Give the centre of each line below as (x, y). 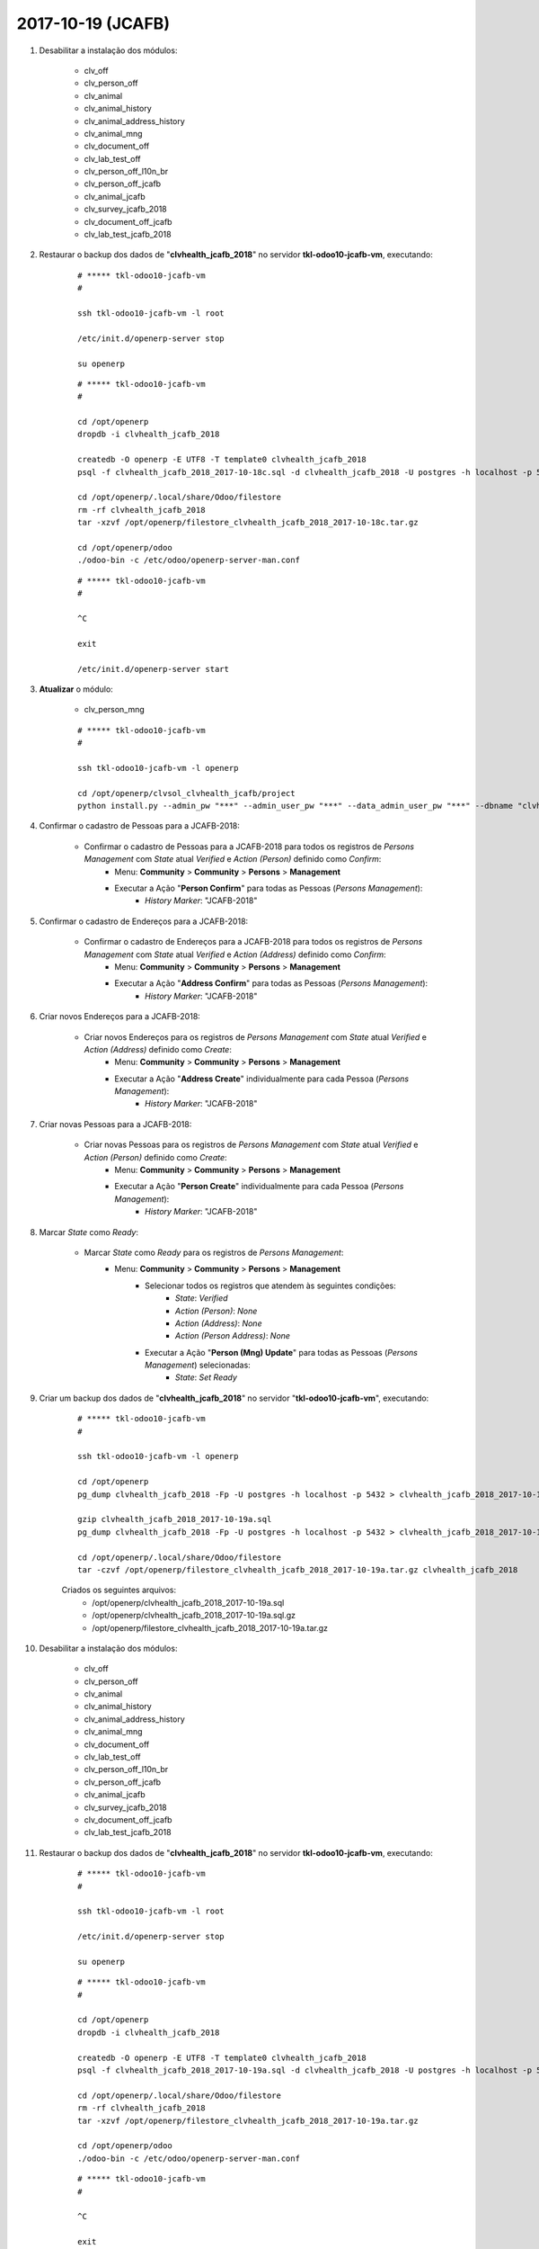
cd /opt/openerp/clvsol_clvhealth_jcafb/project (186, 793)
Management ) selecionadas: (198, 1365)
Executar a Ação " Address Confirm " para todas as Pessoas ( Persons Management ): (271, 983)
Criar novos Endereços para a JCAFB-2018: (120, 1017)
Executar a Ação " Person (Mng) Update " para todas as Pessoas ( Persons (281, 1352)
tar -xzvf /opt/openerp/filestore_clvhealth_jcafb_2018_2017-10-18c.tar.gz (248, 523)
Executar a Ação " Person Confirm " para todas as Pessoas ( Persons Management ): (269, 888)
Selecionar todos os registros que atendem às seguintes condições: (271, 1286)
